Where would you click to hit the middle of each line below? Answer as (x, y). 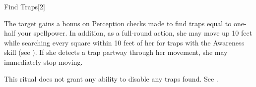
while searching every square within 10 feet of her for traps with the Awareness (124, 42)
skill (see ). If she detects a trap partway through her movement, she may (116, 52)
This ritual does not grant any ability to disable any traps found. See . (111, 78)
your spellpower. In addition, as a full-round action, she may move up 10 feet (135, 33)
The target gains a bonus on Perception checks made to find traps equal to (118, 23)
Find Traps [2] (25, 6)
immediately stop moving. (43, 62)
